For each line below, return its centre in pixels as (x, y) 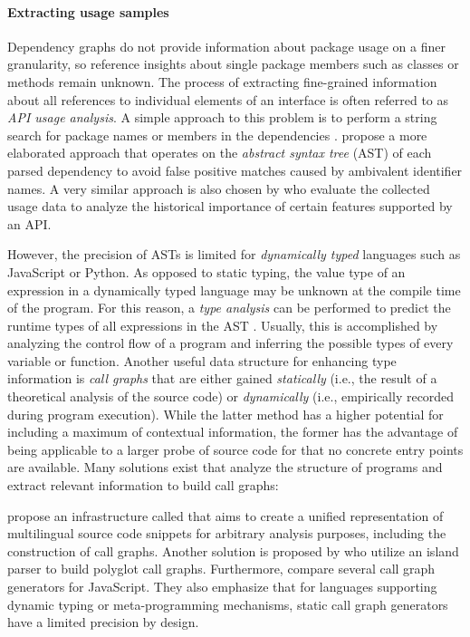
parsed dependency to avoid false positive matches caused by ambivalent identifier (235, 170)
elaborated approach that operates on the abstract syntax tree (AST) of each (220, 153)
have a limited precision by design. (103, 622)
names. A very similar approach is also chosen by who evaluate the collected (219, 188)
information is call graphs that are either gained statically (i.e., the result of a (222, 378)
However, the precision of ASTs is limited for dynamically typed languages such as (234, 254)
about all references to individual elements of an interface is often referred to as (228, 99)
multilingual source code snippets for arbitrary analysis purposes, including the (227, 533)
